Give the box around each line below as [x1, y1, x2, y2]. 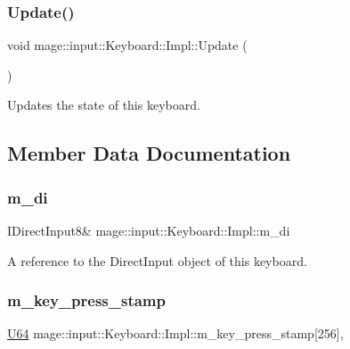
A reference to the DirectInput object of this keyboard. [7, 251, 307, 270]
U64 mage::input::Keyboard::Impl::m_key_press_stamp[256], [7, 324, 344, 343]
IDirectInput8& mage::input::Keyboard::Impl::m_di [7, 221, 290, 239]
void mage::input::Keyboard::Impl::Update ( [7, 36, 248, 54]
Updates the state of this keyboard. [7, 96, 200, 114]
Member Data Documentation [7, 139, 291, 167]
